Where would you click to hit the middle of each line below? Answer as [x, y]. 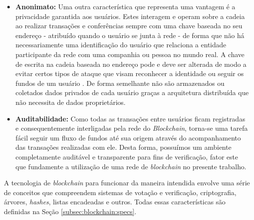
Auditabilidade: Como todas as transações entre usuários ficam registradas [130, 118]
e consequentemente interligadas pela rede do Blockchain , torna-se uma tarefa [131, 128]
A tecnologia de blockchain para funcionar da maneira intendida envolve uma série [127, 183]
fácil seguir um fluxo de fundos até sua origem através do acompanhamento [128, 137]
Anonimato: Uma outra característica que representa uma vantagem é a [125, 6]
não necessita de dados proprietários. [70, 102]
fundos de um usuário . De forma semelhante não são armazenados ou [120, 83]
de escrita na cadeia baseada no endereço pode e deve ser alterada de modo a [131, 64]
